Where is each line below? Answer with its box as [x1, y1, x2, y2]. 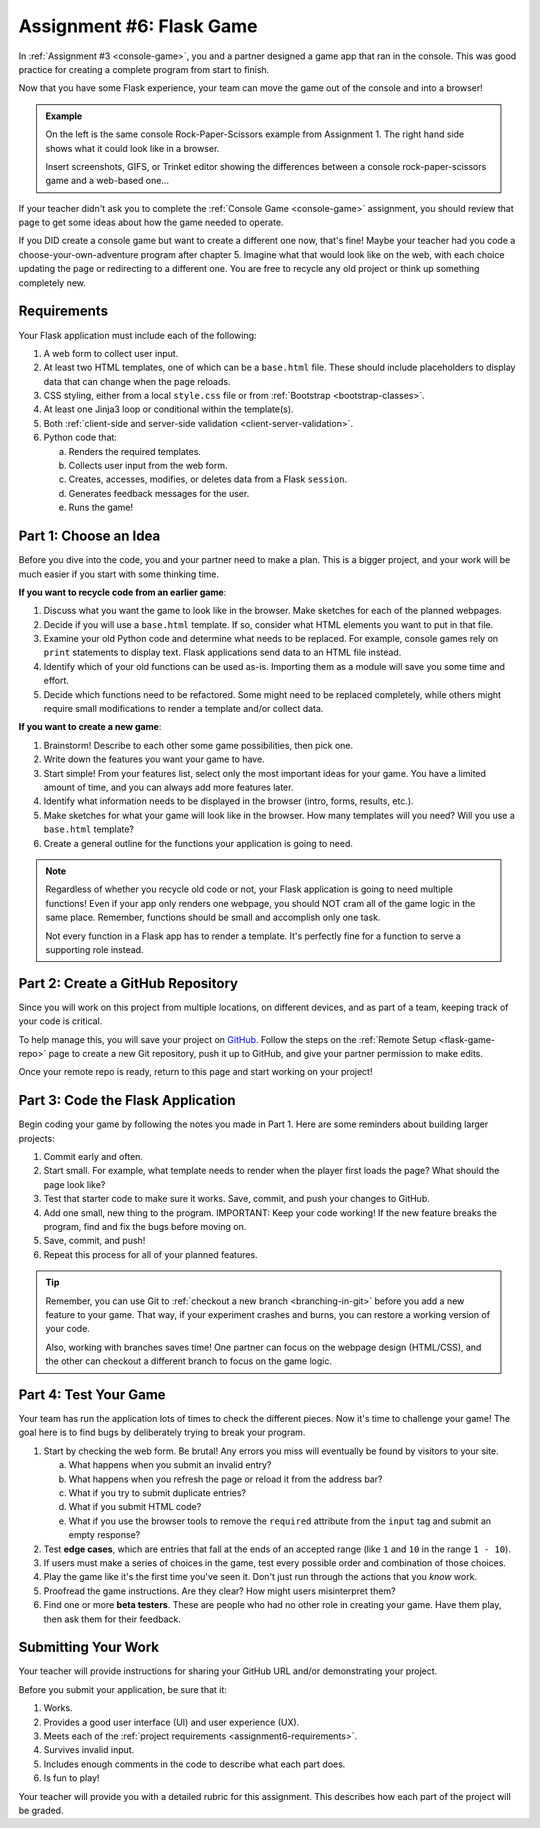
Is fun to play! [43, 1772, 100, 1784]
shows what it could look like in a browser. [45, 142, 220, 154]
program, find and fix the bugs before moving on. [43, 1221, 247, 1232]
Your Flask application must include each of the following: [18, 329, 257, 341]
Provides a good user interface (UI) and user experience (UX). [43, 1716, 300, 1728]
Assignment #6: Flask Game [18, 15, 258, 37]
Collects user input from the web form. [68, 460, 229, 472]
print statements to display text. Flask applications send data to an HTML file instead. [43, 646, 402, 659]
